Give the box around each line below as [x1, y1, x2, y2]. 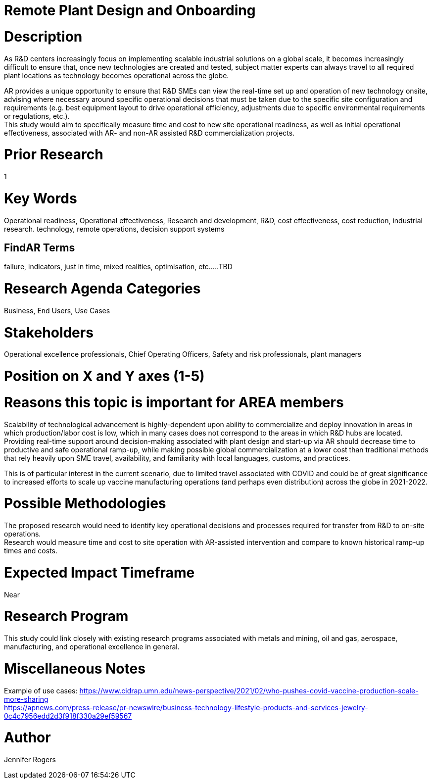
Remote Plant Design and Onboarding [4, 2, 256, 19]
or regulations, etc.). [4, 111, 70, 120]
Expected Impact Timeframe [4, 564, 195, 581]
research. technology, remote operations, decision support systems [4, 224, 225, 233]
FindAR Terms [4, 241, 75, 254]
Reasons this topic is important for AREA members [4, 393, 344, 411]
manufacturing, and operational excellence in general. [4, 642, 180, 651]
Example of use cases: [4, 686, 78, 695]
